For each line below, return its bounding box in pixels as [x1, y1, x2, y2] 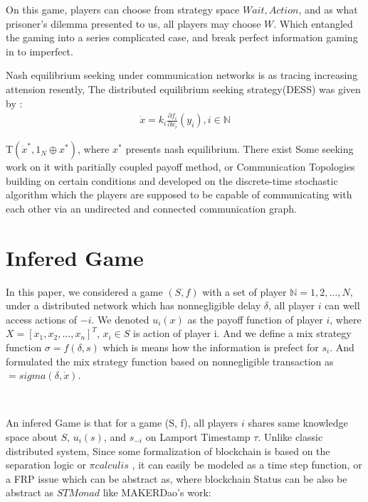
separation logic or [6, 457, 86, 472]
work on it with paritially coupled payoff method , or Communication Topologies [6, 159, 355, 174]
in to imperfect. [6, 43, 73, 58]
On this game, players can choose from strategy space [6, 2, 240, 16]
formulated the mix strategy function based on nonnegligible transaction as [6, 353, 334, 368]
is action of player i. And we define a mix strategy [133, 326, 352, 341]
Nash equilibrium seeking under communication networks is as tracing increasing [6, 68, 358, 82]
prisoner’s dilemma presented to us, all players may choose [6, 16, 261, 31]
